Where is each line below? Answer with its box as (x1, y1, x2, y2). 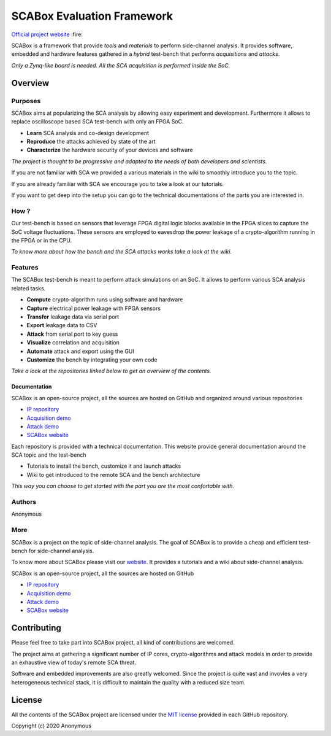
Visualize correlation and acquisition (26, 339, 120, 346)
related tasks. (11, 284, 46, 292)
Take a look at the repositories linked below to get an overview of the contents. (11, 367, 211, 374)
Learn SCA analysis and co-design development (26, 129, 150, 136)
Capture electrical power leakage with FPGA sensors (26, 304, 161, 312)
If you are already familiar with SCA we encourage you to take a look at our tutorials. (11, 180, 224, 187)
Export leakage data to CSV (26, 322, 97, 329)
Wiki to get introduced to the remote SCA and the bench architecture (26, 471, 200, 478)
